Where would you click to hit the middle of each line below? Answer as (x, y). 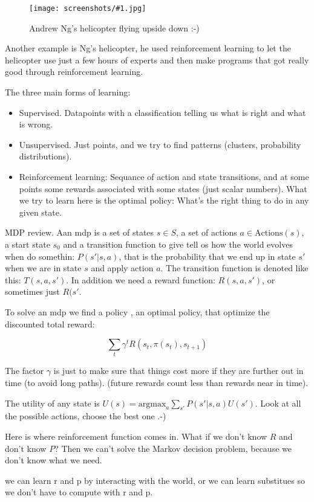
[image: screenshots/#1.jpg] (88, 8)
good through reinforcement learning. (74, 72)
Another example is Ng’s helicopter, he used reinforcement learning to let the (148, 48)
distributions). (45, 156)
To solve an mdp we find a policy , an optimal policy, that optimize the (137, 311)
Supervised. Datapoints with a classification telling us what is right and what (162, 112)
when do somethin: (40, 256)
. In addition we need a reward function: (141, 279)
